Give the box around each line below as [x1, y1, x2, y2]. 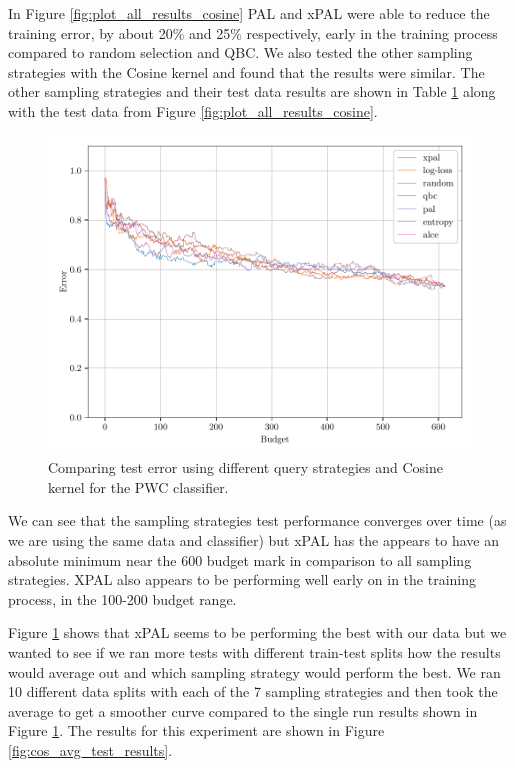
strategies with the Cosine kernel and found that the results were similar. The [8, 61, 485, 82]
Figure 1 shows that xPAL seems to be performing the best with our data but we [8, 622, 507, 643]
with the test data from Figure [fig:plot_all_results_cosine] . [8, 100, 378, 121]
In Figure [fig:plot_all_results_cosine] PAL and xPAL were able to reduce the [8, 3, 490, 23]
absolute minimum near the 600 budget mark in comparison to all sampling [8, 549, 472, 570]
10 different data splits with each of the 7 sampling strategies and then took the [8, 681, 498, 702]
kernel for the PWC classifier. [48, 476, 229, 497]
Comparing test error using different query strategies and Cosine [48, 457, 443, 478]
